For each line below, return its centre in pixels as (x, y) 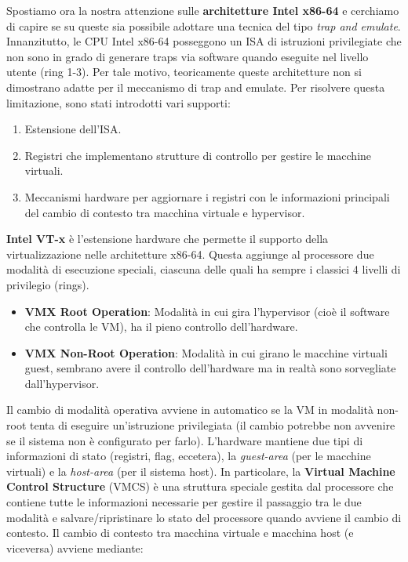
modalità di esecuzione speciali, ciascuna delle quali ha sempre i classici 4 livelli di (204, 269)
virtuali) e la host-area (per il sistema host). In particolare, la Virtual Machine (201, 471)
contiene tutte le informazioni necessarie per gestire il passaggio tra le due (184, 502)
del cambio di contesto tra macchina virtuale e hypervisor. (165, 212)
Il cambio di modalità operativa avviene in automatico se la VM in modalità (190, 410)
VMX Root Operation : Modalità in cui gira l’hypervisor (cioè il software (207, 311)
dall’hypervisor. (62, 383)
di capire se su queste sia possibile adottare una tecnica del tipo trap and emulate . (204, 25)
